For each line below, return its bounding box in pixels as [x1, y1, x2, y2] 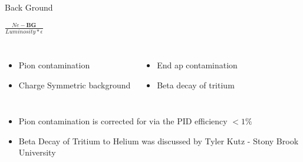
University [18, 146, 56, 158]
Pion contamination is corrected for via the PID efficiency [18, 115, 228, 127]
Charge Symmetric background [18, 78, 131, 91]
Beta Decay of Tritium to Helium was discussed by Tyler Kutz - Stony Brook [18, 134, 299, 147]
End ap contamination [157, 58, 238, 71]
